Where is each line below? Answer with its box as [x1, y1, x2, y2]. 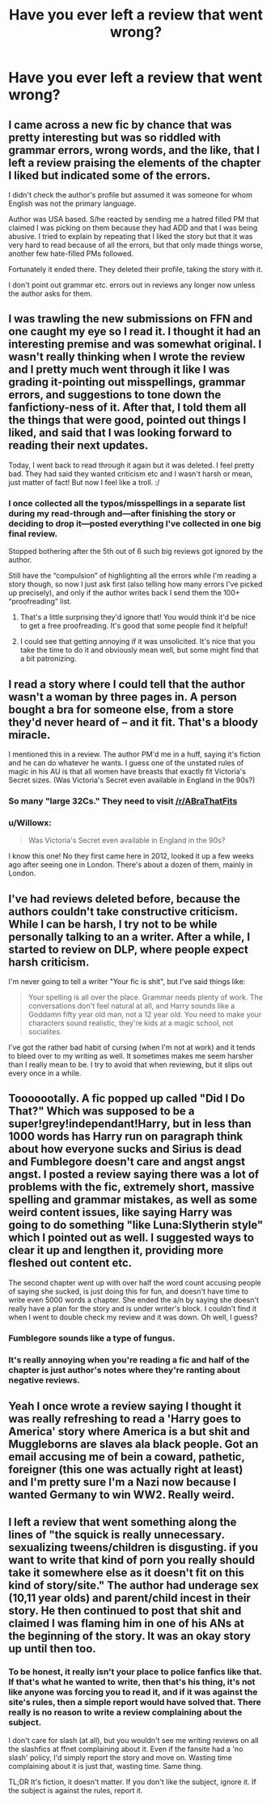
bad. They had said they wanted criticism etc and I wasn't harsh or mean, [8, 468, 253, 479]
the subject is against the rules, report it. [8, 1785, 143, 1795]
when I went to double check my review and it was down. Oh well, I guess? [8, 1312, 258, 1322]
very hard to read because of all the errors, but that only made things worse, [8, 241, 263, 249]
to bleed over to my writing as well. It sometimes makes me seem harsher [8, 1051, 253, 1060]
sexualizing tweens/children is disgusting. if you [8, 1541, 259, 1554]
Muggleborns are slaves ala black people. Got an [8, 1438, 259, 1451]
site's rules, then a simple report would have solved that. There [8, 1697, 261, 1708]
